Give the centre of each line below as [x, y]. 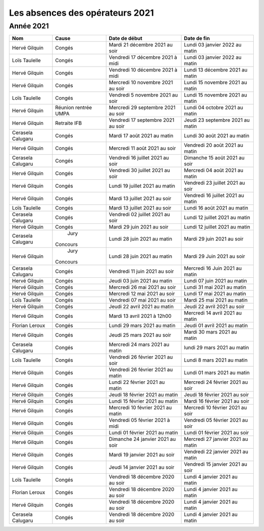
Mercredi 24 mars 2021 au [139, 344]
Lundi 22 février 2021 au [137, 382]
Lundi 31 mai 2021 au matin [215, 288]
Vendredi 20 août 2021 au [214, 145]
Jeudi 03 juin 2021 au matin [141, 281]
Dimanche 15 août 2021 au [214, 158]
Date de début [126, 38]
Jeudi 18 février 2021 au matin [143, 395]
